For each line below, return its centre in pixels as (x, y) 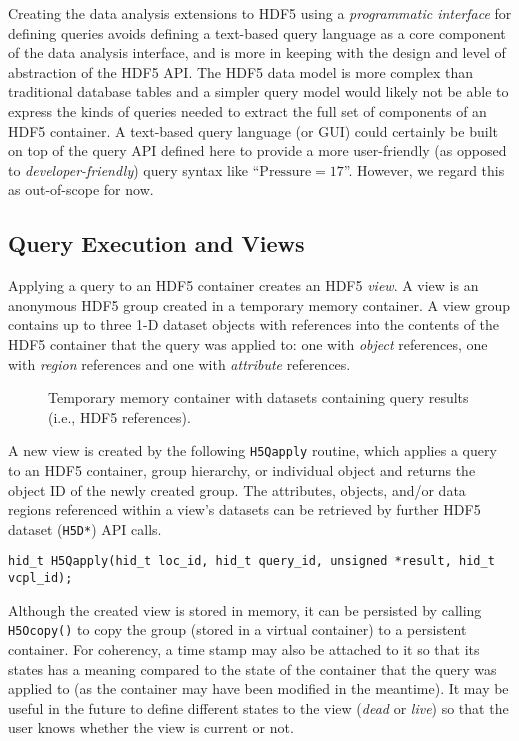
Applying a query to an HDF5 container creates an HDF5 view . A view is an (243, 285)
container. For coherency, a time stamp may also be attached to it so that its (244, 648)
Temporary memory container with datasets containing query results (258, 397)
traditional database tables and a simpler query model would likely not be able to (258, 91)
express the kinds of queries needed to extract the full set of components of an (247, 110)
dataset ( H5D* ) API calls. (85, 528)
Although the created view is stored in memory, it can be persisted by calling (245, 609)
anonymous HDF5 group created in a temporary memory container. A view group (259, 304)
